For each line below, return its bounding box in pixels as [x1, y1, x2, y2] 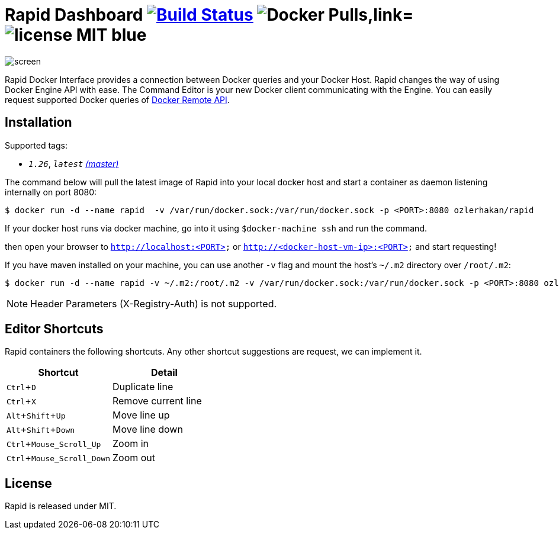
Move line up [112, 409, 170, 422]
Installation [5, 115, 72, 130]
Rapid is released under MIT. [5, 501, 117, 512]
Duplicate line [112, 381, 174, 393]
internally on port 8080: [5, 186, 97, 197]
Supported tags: [5, 140, 68, 150]
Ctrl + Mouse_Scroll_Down [7, 452, 110, 464]
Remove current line [112, 395, 202, 407]
